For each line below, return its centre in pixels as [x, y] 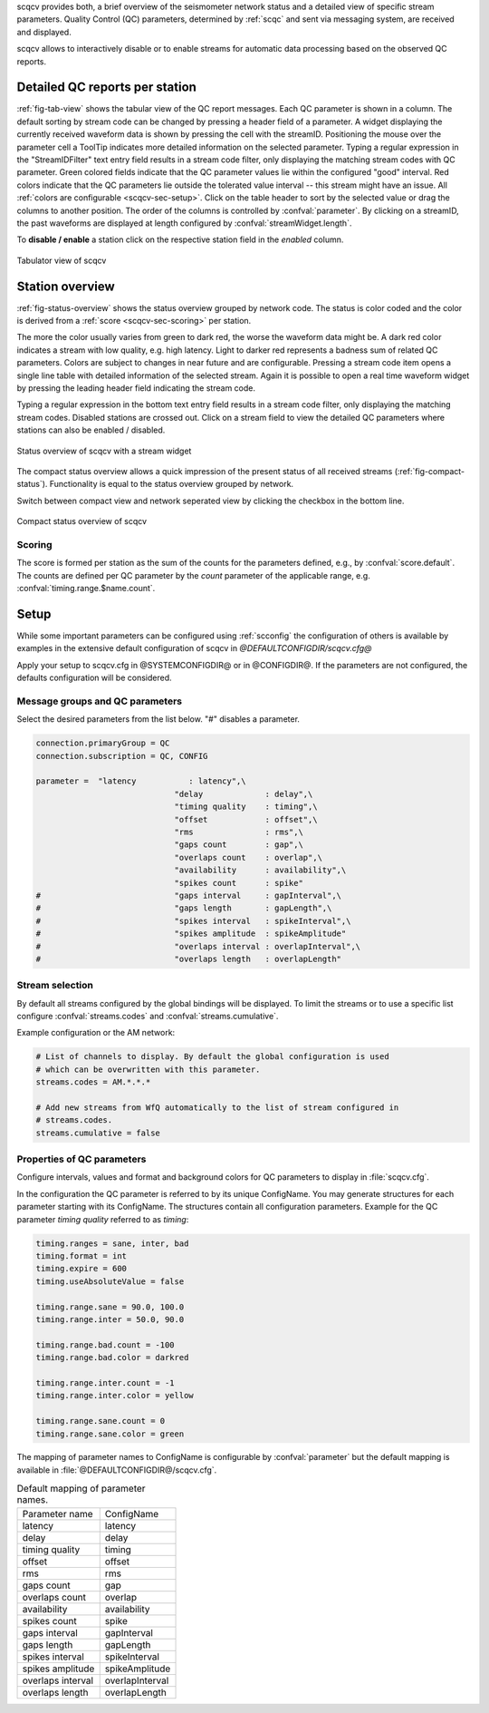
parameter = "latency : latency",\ [141, 781]
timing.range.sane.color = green [110, 1434]
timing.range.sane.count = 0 [101, 1421]
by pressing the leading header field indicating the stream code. [136, 388]
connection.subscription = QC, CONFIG [122, 756]
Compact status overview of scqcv [82, 521]
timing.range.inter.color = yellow [115, 1396]
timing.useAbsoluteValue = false [110, 1281]
